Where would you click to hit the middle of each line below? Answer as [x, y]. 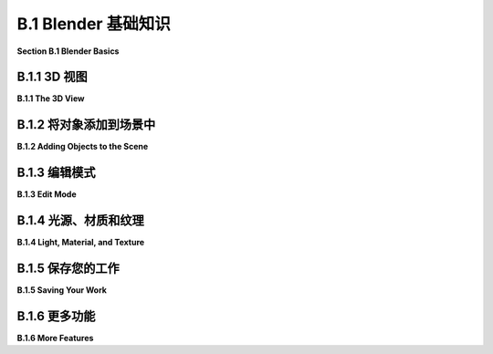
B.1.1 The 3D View [51, 99]
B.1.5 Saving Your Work [62, 290]
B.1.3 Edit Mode [47, 194]
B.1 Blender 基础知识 [94, 24]
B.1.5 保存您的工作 [68, 268]
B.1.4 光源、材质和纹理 [81, 220]
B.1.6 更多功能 [56, 316]
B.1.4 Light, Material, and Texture [81, 243]
